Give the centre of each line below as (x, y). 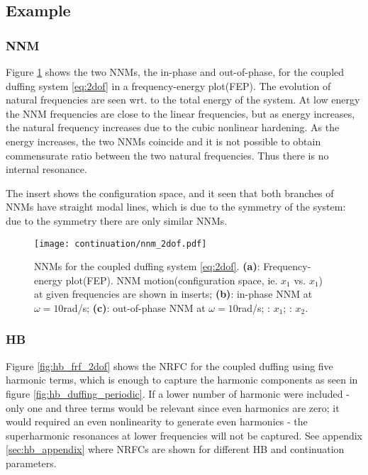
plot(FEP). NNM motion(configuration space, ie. (172, 280)
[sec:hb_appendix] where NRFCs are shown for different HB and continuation (175, 449)
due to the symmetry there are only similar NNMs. (117, 220)
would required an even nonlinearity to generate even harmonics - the (157, 421)
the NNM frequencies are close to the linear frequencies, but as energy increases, (180, 113)
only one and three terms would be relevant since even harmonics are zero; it (173, 407)
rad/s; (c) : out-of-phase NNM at (134, 307)
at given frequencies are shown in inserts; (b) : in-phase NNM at (173, 294)
